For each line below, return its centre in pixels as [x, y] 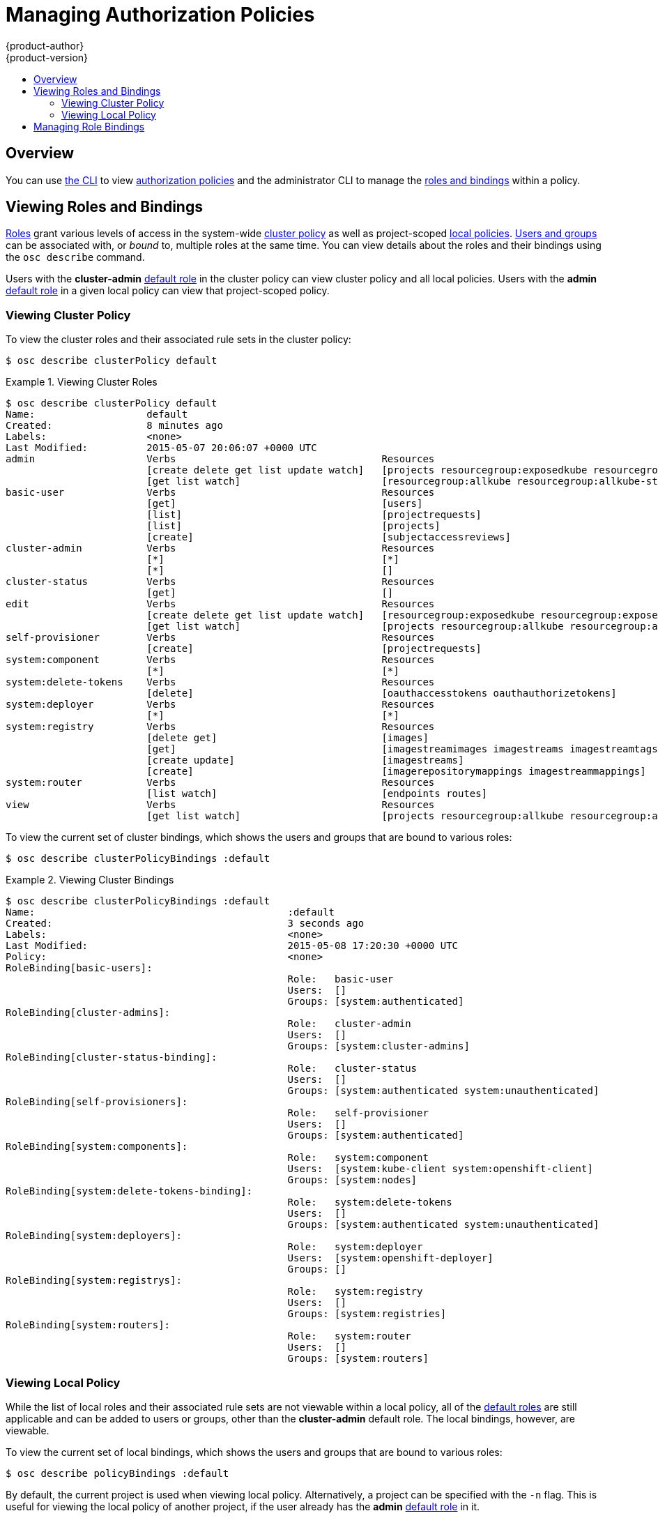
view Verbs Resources [220, 805]
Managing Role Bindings [89, 126]
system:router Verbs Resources [220, 783]
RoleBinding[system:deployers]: [94, 1236]
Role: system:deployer [355, 1247]
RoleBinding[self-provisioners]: [97, 1102]
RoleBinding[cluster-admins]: [88, 1013]
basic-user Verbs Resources [220, 493]
